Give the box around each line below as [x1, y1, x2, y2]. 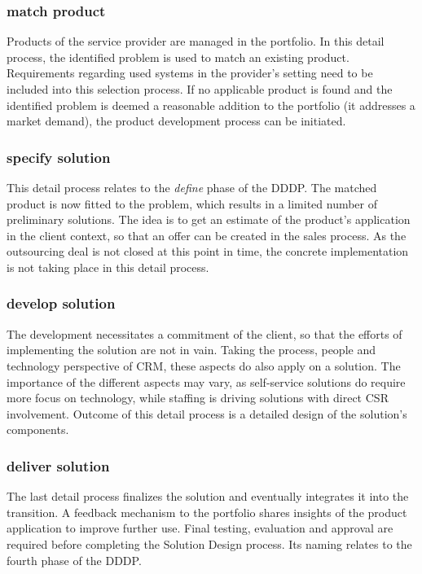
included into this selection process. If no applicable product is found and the [7, 81, 393, 97]
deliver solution [7, 455, 110, 475]
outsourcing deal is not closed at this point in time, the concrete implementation [7, 243, 409, 260]
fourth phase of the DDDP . [7, 551, 142, 568]
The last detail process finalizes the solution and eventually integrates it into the [7, 488, 409, 505]
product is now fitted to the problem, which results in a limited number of [7, 195, 378, 212]
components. [7, 421, 69, 438]
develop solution [7, 293, 116, 313]
